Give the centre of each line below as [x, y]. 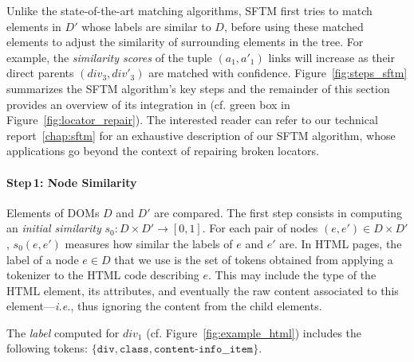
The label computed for [63, 332]
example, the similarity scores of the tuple [109, 57]
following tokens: [47, 348]
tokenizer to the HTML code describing [103, 275]
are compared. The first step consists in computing [278, 212]
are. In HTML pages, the [341, 243]
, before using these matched [294, 26]
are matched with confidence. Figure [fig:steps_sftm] [278, 73]
